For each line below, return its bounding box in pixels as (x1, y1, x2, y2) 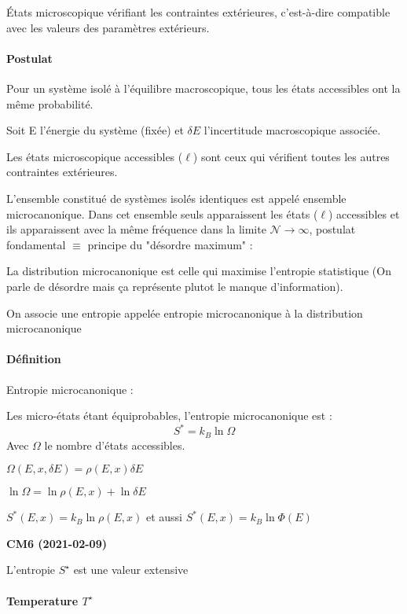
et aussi (145, 509, 182, 525)
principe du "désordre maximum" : (87, 236, 253, 252)
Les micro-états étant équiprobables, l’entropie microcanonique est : (6, 407, 332, 424)
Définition (6, 351, 61, 367)
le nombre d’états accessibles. (44, 436, 185, 453)
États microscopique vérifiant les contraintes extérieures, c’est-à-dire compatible (6, 4, 390, 20)
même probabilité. (6, 95, 93, 112)
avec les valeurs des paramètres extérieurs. (6, 19, 210, 35)
